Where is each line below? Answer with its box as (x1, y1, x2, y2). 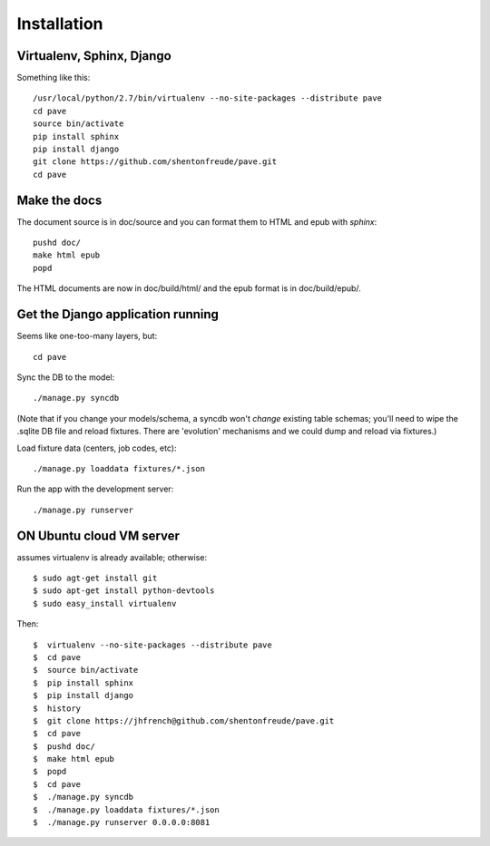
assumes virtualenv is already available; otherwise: (16, 551, 208, 562)
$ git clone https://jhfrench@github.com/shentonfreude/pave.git (33, 715, 335, 725)
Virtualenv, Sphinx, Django (16, 48, 171, 63)
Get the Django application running (16, 306, 220, 322)
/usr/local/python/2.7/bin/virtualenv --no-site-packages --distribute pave (33, 93, 383, 103)
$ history (33, 703, 82, 714)
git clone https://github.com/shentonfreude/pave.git (33, 157, 277, 167)
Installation (16, 14, 103, 34)
